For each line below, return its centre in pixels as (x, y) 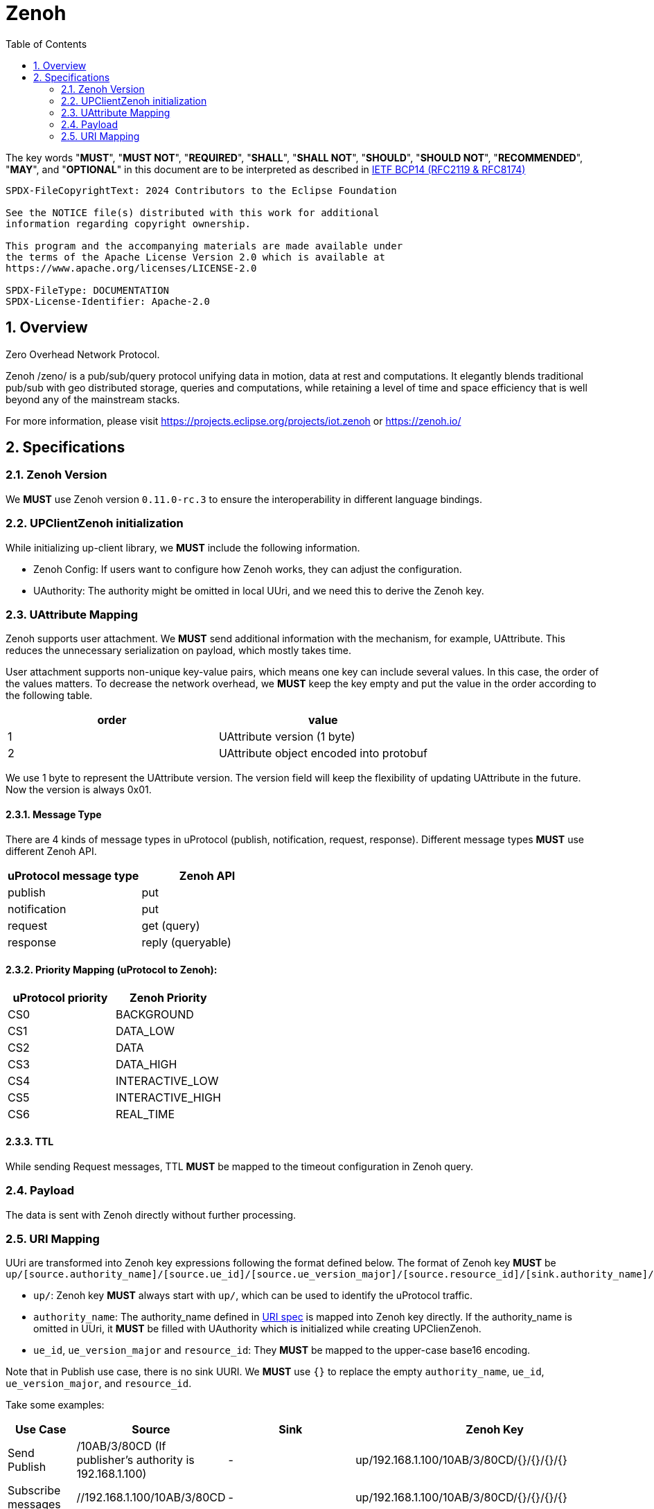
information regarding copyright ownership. (129, 223)
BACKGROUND (154, 1014)
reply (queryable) (186, 942)
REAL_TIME (145, 1114)
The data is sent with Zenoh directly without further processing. (151, 1215)
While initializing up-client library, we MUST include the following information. (183, 547)
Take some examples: (55, 1405)
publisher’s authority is (135, 1460)
